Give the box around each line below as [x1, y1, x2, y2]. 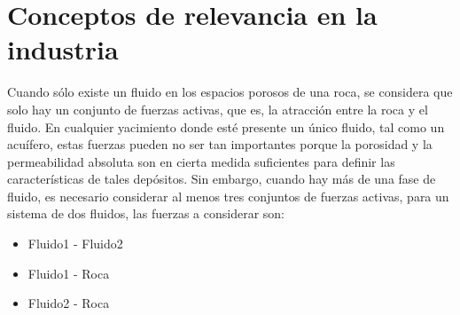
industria [7, 31, 119, 67]
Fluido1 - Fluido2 [27, 234, 123, 253]
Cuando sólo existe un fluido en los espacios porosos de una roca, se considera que [7, 83, 453, 101]
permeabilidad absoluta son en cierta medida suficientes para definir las [7, 152, 395, 170]
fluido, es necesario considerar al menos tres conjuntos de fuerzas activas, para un [7, 186, 449, 205]
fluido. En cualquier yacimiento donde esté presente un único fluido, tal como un [7, 117, 445, 136]
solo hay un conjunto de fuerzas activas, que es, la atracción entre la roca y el [7, 99, 428, 118]
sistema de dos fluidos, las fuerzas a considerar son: [7, 204, 285, 223]
